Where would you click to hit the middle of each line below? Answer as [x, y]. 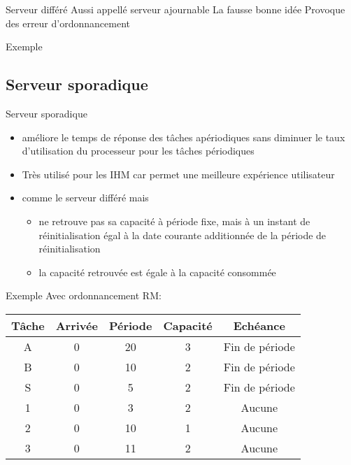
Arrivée [77, 325]
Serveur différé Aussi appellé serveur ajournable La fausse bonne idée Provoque [175, 9]
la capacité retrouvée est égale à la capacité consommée [157, 272]
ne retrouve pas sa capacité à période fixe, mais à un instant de [174, 221]
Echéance [259, 325]
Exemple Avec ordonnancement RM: [84, 295]
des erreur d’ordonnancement [68, 23]
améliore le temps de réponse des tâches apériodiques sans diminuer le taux [184, 137]
